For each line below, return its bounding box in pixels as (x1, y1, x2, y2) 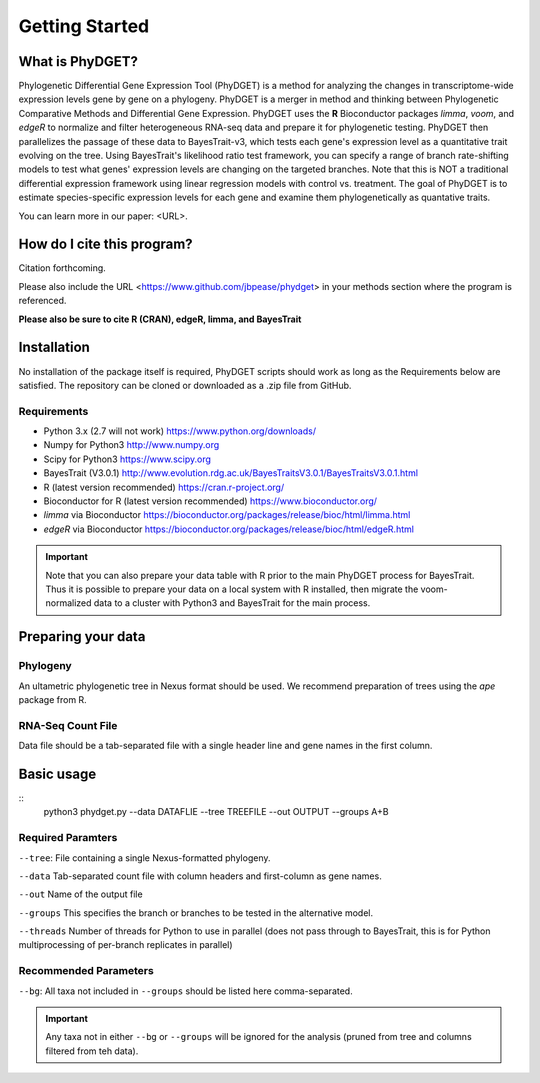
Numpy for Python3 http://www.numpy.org (43, 439, 220, 451)
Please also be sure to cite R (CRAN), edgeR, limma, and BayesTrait (18, 313, 302, 325)
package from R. (18, 693, 87, 705)
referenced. (18, 295, 67, 307)
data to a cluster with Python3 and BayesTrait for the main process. (93, 597, 371, 609)
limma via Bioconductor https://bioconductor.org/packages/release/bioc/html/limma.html (43, 509, 411, 521)
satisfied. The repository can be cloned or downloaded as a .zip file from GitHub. (18, 379, 352, 391)
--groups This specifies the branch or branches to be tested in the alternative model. (18, 906, 374, 919)
